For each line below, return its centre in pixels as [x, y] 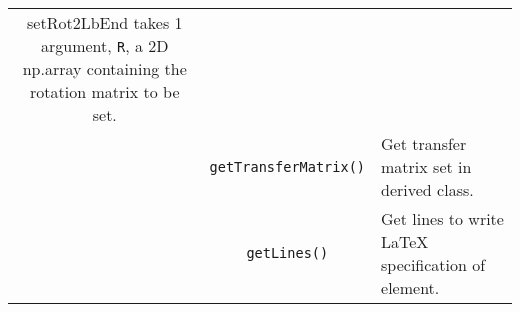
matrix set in [426, 166]
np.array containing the [104, 68]
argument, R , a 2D [104, 45]
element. [410, 287]
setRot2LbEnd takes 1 [105, 22]
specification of [433, 264]
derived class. [427, 189]
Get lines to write [442, 218]
